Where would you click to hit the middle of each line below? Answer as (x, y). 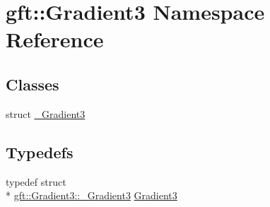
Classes (33, 84)
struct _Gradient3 (46, 113)
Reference (55, 39)
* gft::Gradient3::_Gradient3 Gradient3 (92, 195)
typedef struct (36, 181)
